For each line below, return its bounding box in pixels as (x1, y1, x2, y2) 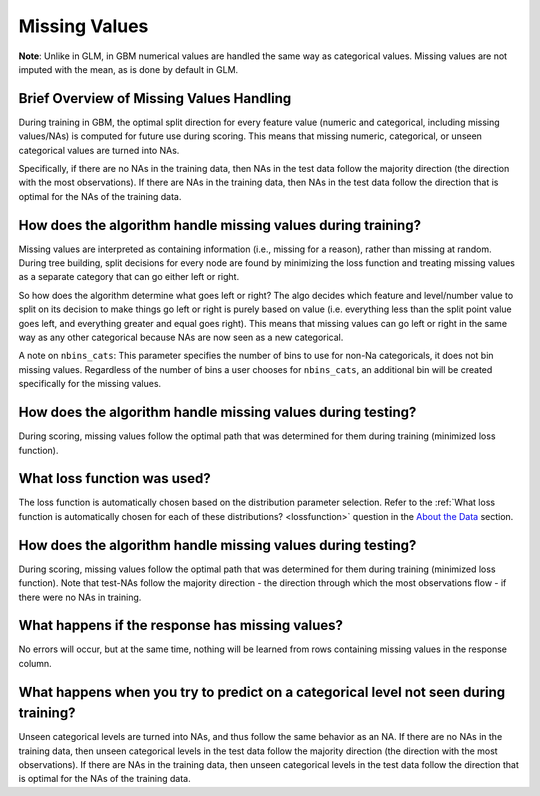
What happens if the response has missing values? (18, 617, 344, 634)
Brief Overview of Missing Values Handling (18, 90, 292, 107)
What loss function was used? (18, 470, 212, 487)
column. (18, 657, 52, 669)
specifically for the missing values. (18, 378, 162, 390)
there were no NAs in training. (18, 591, 142, 603)
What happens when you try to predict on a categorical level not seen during (18, 683, 506, 700)
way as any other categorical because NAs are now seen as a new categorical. (18, 331, 344, 344)
